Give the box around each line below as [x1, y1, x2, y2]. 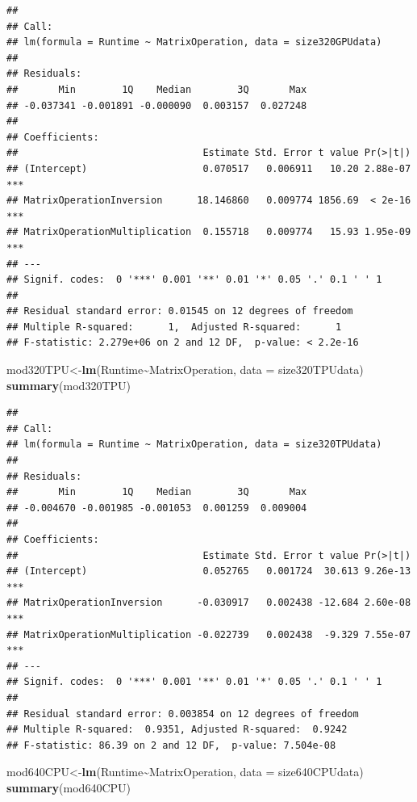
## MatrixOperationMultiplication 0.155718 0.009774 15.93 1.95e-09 [6, 226, 411, 238]
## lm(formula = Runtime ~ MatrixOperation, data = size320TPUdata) [6, 439, 382, 451]
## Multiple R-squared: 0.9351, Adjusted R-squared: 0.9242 [6, 724, 348, 736]
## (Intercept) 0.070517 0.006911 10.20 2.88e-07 [6, 162, 411, 174]
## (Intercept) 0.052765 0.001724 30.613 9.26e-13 [6, 565, 411, 577]
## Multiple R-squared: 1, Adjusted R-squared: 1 [6, 321, 342, 333]
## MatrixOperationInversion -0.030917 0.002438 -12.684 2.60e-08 [6, 597, 411, 609]
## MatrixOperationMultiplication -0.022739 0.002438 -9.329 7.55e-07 [6, 628, 411, 640]
